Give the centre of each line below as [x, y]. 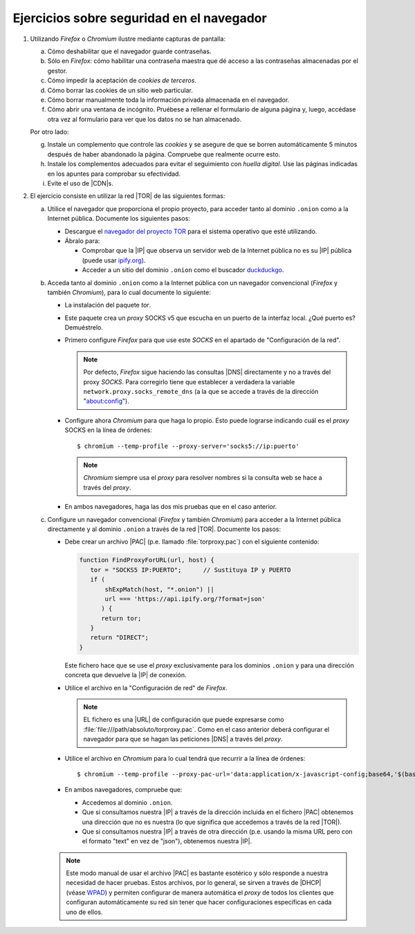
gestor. [57, 71]
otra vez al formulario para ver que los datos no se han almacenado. [145, 119]
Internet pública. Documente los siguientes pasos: [119, 219]
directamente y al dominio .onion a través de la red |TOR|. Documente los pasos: [164, 529]
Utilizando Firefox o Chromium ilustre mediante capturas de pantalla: [128, 39]
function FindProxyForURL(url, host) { [147, 560]
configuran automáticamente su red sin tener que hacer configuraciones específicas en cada [199, 902]
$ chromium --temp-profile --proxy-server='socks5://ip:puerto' [188, 446]
